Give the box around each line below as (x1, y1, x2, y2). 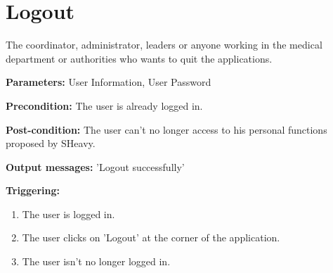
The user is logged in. (22, 206, 115, 221)
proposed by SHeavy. (6, 136, 96, 151)
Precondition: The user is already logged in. (6, 98, 203, 113)
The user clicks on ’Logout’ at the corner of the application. (22, 230, 280, 245)
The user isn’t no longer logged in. (22, 254, 171, 269)
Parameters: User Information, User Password (6, 75, 211, 89)
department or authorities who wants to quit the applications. (6, 51, 273, 65)
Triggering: (6, 183, 60, 198)
